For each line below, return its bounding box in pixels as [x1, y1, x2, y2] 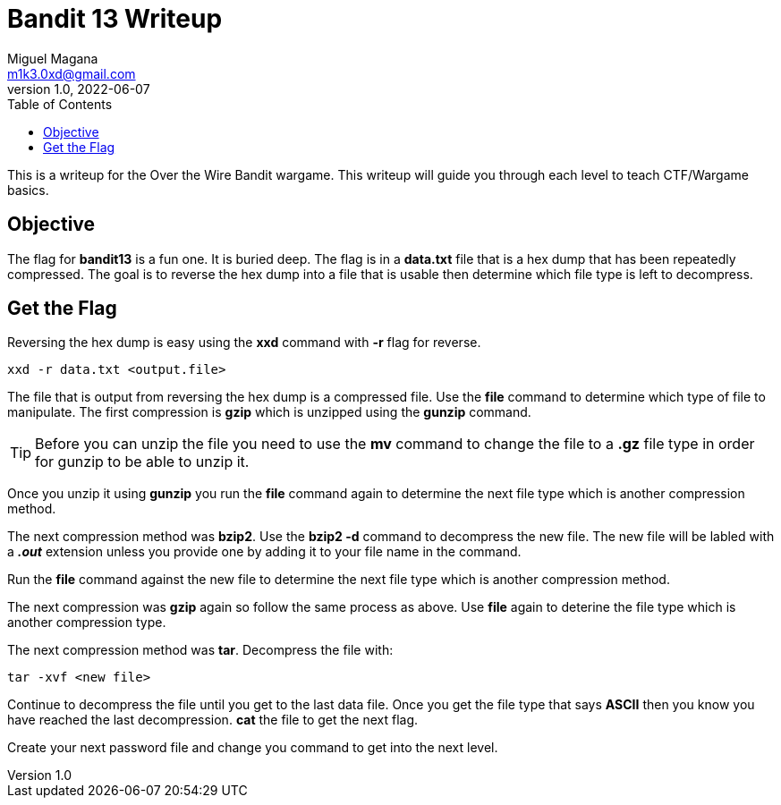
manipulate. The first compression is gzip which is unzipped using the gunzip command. [7, 404, 531, 420]
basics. [7, 182, 49, 198]
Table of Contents [7, 96, 113, 112]
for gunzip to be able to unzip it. [35, 453, 250, 471]
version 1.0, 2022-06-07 [7, 80, 150, 97]
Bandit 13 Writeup [7, 4, 223, 34]
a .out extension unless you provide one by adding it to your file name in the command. [7, 544, 522, 560]
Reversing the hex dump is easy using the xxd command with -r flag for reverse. [7, 335, 481, 351]
